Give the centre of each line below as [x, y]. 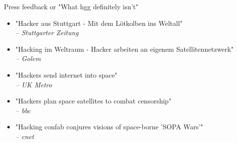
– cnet [25, 136]
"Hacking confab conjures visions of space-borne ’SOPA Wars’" [109, 127]
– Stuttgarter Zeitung [47, 32]
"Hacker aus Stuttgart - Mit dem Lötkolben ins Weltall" [99, 23]
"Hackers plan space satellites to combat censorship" [93, 101]
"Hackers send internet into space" [66, 74]
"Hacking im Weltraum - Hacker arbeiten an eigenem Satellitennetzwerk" [124, 49]
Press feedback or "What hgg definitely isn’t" [71, 6]
